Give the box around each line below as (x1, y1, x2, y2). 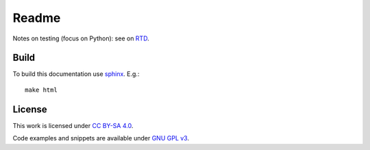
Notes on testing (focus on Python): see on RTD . (12, 34, 150, 42)
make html (25, 86, 58, 94)
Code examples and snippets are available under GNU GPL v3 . (12, 134, 190, 142)
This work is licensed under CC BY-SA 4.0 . (12, 121, 134, 129)
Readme (12, 10, 61, 25)
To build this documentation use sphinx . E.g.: (12, 70, 140, 78)
